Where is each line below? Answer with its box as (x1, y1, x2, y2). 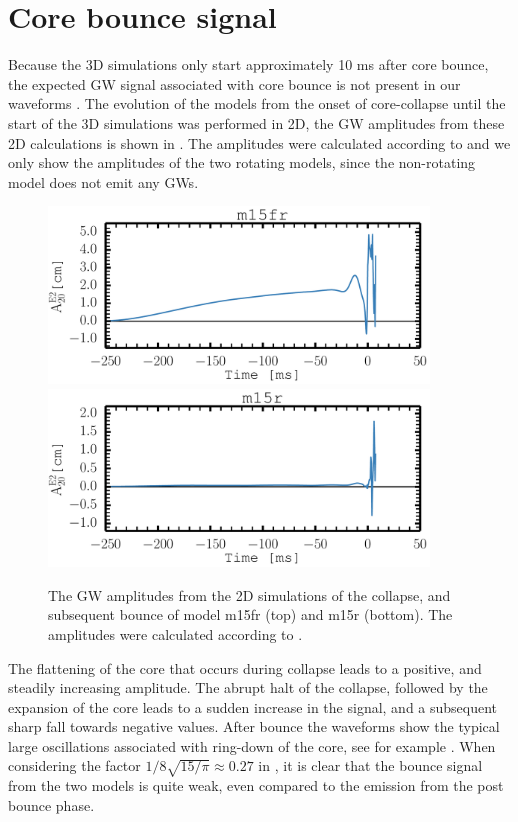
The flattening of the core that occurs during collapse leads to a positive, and (8, 657, 482, 678)
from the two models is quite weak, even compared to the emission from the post (8, 775, 504, 796)
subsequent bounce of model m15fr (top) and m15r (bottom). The (48, 604, 453, 625)
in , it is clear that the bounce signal (258, 755, 483, 776)
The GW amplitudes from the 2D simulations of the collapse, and (48, 584, 451, 605)
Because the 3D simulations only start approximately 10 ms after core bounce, (8, 54, 489, 75)
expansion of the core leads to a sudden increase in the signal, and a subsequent (8, 696, 498, 717)
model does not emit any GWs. (8, 171, 199, 192)
